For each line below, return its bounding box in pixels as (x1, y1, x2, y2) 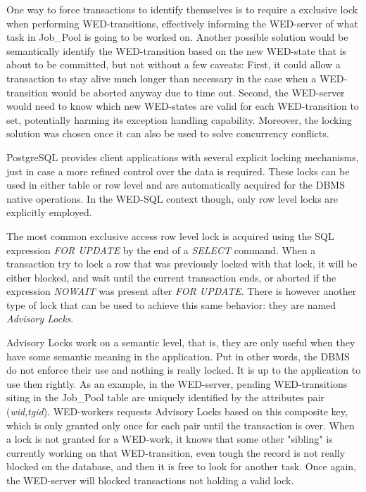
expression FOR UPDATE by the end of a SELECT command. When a (6, 242, 316, 257)
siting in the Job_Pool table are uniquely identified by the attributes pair (6, 390, 324, 405)
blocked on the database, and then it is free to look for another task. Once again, (6, 459, 356, 474)
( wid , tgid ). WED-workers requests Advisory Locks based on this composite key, (6, 404, 348, 419)
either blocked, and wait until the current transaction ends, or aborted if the (6, 270, 336, 284)
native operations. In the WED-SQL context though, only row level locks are (6, 191, 339, 206)
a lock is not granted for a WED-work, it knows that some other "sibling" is (6, 431, 333, 446)
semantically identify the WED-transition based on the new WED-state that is (6, 43, 347, 58)
